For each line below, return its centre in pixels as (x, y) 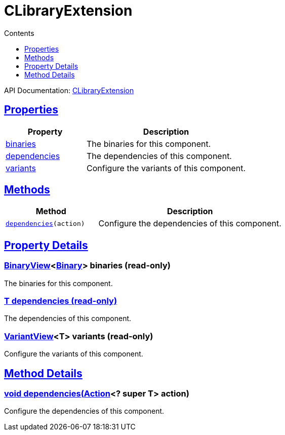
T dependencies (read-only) (61, 301)
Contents (19, 33)
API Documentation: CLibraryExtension (69, 90)
